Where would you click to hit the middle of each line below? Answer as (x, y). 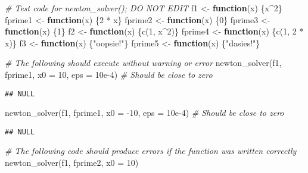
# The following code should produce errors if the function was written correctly (151, 151)
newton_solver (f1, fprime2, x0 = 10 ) (72, 163)
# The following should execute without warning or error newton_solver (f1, (143, 63)
